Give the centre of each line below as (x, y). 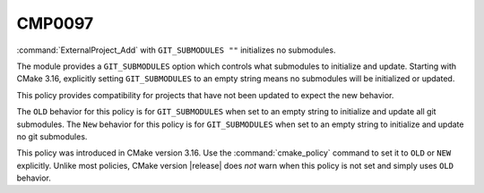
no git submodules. (52, 136)
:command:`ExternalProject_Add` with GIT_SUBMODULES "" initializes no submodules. (176, 50)
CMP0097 (55, 23)
